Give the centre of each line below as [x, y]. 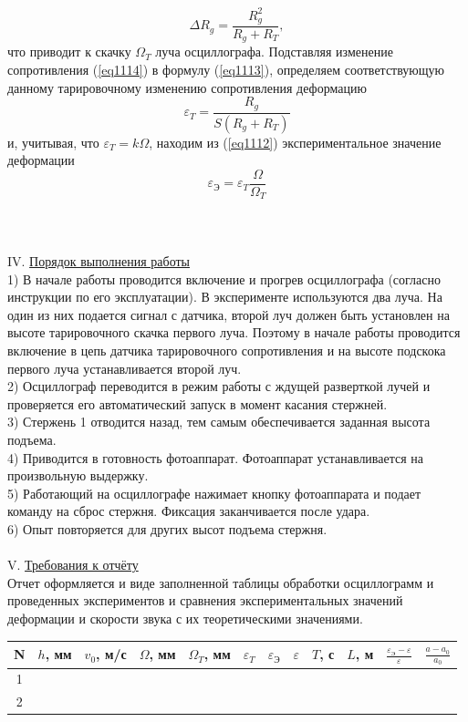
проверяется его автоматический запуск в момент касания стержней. [198, 403]
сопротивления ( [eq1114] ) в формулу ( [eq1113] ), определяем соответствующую [226, 70]
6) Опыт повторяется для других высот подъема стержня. [167, 528]
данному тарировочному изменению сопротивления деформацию [187, 87]
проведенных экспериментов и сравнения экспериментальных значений [205, 600]
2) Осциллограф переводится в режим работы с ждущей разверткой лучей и [219, 386]
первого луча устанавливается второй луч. [125, 368]
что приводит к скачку [69, 52]
